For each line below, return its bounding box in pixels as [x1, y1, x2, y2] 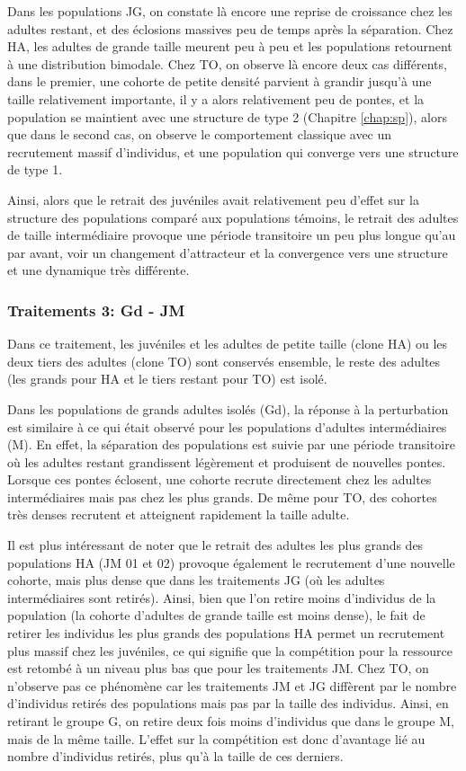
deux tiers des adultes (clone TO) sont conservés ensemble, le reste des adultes [7, 351, 441, 370]
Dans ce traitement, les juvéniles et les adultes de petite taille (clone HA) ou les [7, 334, 448, 353]
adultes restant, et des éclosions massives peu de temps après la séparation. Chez [7, 19, 453, 38]
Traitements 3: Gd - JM [7, 298, 185, 321]
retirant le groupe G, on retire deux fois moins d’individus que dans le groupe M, [7, 712, 454, 730]
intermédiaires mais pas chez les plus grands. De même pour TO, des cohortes [7, 487, 437, 506]
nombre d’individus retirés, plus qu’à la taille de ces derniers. [7, 747, 344, 766]
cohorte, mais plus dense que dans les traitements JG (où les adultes [7, 571, 385, 589]
